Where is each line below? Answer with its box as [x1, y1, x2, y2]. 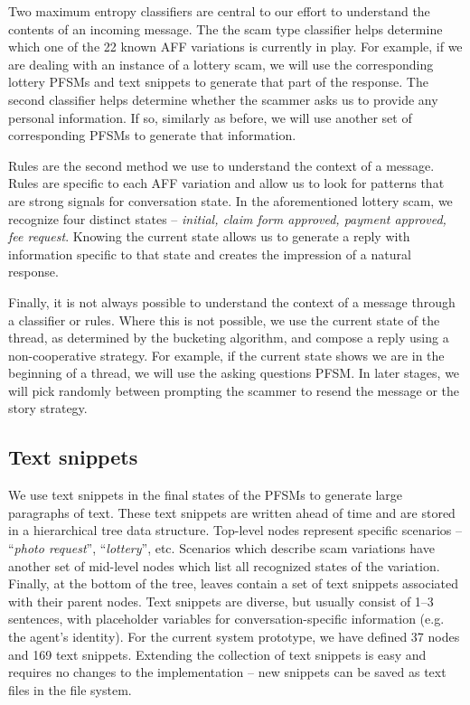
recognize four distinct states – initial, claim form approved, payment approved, [8, 209, 446, 228]
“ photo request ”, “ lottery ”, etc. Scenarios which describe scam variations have [8, 539, 435, 558]
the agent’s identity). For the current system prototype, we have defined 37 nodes [8, 627, 460, 646]
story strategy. [8, 399, 88, 418]
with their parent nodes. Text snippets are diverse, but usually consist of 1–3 [8, 591, 434, 610]
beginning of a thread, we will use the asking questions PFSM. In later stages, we [8, 363, 460, 382]
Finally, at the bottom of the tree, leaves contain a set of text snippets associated [8, 574, 459, 593]
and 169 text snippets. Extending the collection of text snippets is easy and [8, 644, 427, 663]
